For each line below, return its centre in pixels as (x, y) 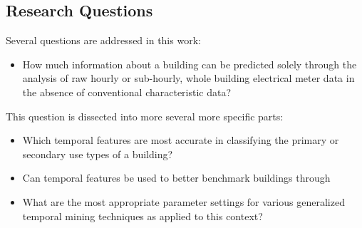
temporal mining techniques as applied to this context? (143, 216)
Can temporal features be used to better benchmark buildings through (176, 178)
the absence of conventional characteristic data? (127, 92)
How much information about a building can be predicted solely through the (190, 64)
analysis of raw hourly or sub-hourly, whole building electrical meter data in (188, 78)
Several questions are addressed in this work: (103, 40)
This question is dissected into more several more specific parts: (145, 116)
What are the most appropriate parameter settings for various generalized (183, 201)
